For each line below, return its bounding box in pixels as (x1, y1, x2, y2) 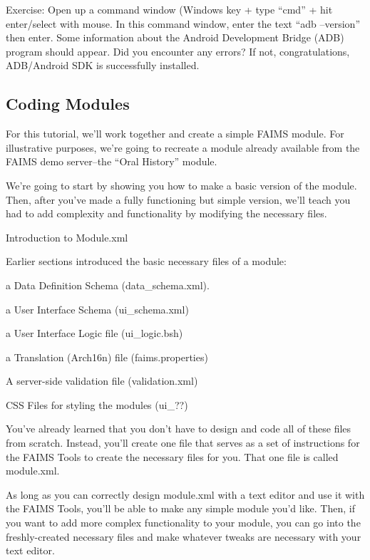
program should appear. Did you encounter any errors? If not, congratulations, (6, 43, 350, 58)
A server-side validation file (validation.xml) (6, 373, 198, 388)
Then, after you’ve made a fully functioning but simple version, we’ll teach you (6, 192, 351, 207)
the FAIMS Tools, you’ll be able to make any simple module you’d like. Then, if (6, 501, 355, 516)
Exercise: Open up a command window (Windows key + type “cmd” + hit (6, 2, 333, 16)
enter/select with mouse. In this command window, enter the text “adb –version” (6, 16, 360, 31)
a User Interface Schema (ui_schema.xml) (6, 301, 189, 316)
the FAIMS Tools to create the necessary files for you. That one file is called (6, 449, 339, 464)
